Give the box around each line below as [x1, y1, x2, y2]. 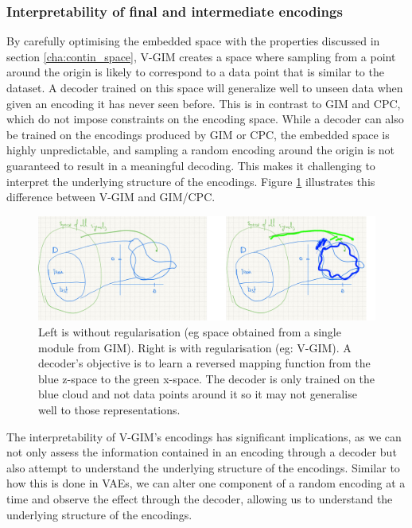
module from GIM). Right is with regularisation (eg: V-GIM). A [38, 339, 352, 355]
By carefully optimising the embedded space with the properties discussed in [6, 33, 380, 49]
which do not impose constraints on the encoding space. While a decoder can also [6, 111, 404, 127]
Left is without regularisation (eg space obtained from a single [38, 324, 341, 340]
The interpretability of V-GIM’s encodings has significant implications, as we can [6, 428, 402, 445]
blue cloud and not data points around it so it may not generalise [38, 386, 357, 402]
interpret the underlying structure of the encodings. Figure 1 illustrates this [6, 173, 375, 189]
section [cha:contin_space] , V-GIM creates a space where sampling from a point [6, 48, 396, 64]
